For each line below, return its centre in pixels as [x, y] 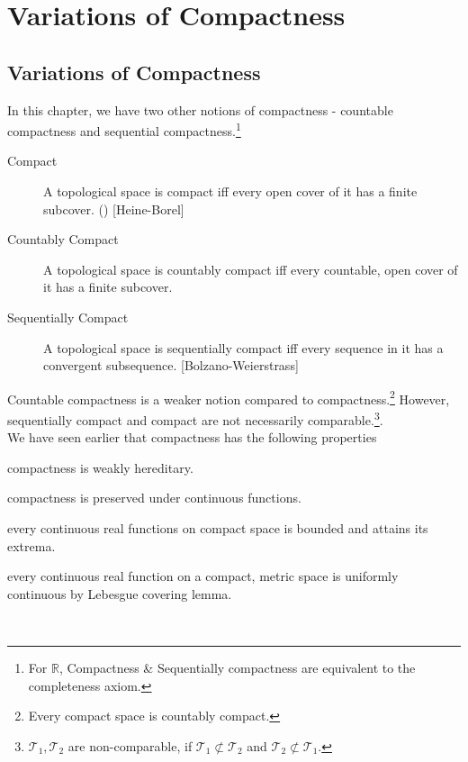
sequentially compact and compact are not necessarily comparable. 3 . [195, 418]
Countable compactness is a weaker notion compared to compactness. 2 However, [229, 397]
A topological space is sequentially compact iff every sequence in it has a [243, 347]
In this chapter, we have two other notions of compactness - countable [200, 109]
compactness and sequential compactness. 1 [124, 129]
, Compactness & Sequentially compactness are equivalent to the [237, 668]
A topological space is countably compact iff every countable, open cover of [251, 269]
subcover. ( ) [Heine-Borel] [114, 209]
